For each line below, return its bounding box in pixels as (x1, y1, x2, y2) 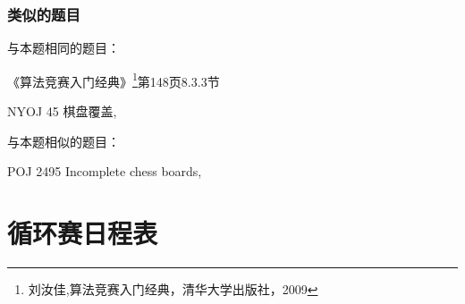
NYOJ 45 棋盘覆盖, (7, 102, 117, 121)
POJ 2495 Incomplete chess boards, (7, 162, 202, 181)
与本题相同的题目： (7, 38, 120, 57)
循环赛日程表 (7, 215, 158, 251)
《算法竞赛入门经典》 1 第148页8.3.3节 (7, 69, 220, 90)
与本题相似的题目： (7, 131, 120, 150)
